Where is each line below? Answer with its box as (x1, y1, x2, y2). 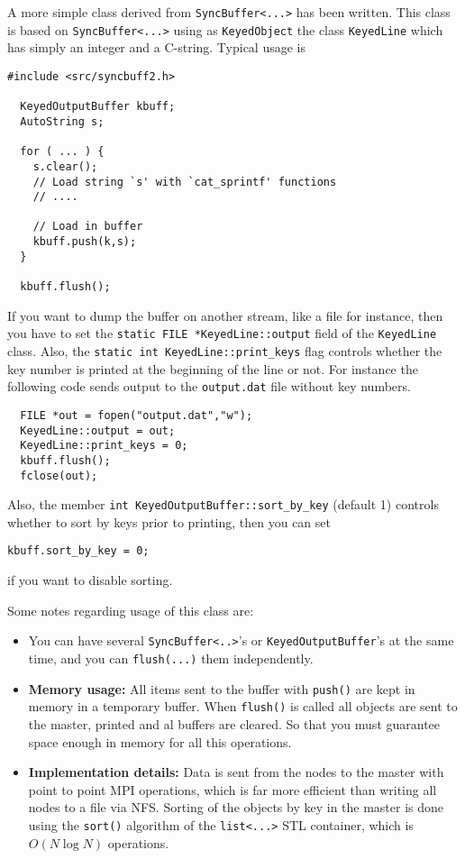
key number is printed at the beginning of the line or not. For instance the (7, 359, 418, 378)
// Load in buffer (32, 220, 143, 233)
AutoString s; (20, 114, 105, 128)
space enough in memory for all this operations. (28, 732, 292, 751)
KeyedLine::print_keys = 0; (20, 439, 188, 452)
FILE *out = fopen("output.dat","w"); (20, 408, 253, 422)
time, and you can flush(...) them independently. (28, 648, 314, 667)
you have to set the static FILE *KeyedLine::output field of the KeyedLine (7, 324, 437, 343)
